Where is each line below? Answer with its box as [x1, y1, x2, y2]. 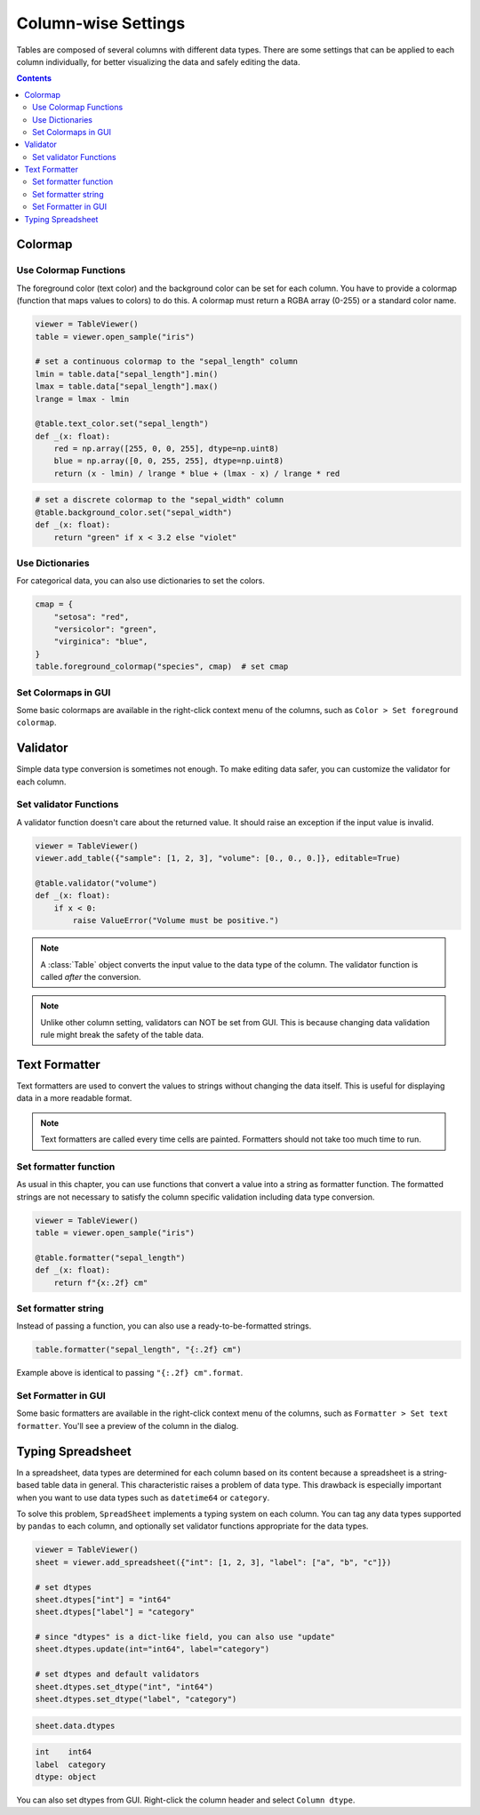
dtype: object [35, 1771, 97, 1782]
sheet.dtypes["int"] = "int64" [35, 1594, 172, 1604]
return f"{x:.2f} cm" [53, 1277, 148, 1288]
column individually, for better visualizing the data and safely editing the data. [16, 56, 300, 67]
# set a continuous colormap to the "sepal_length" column [35, 357, 298, 366]
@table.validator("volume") [35, 878, 157, 888]
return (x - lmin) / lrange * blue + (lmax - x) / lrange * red [53, 468, 340, 478]
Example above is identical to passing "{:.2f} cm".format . [16, 1368, 244, 1378]
